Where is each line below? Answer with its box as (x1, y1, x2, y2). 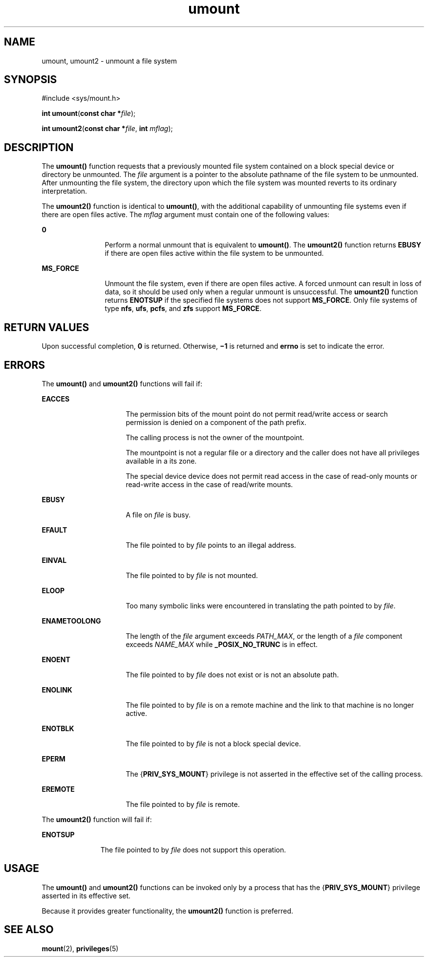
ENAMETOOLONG (42, 616, 101, 625)
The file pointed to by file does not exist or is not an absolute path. (126, 670, 339, 679)
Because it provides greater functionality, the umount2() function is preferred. (42, 906, 294, 915)
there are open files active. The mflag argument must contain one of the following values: (42, 210, 330, 219)
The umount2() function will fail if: (42, 815, 152, 824)
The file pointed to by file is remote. (126, 800, 240, 808)
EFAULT (42, 525, 67, 534)
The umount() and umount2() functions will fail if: (42, 379, 202, 388)
